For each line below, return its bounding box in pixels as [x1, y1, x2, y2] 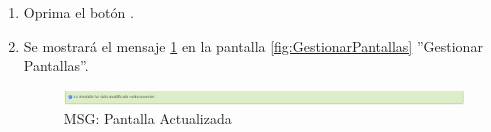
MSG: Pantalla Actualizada [63, 108, 232, 129]
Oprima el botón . [23, 2, 134, 22]
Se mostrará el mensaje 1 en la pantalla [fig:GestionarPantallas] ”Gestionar [23, 35, 483, 56]
